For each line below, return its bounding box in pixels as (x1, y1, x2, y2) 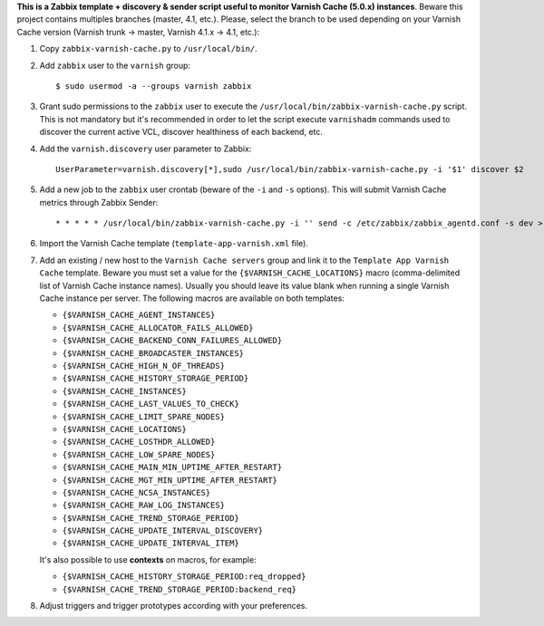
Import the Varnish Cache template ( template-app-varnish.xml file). (39, 238, 308, 249)
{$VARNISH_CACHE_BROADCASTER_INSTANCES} (62, 348, 245, 358)
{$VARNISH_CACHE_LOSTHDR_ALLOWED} (62, 437, 216, 448)
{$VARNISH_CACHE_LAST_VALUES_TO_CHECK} (62, 399, 239, 409)
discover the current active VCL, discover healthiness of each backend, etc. (39, 127, 324, 138)
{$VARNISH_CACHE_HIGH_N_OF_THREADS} (62, 361, 226, 371)
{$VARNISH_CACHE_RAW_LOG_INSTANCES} (62, 500, 226, 511)
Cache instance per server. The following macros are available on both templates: (39, 293, 345, 303)
